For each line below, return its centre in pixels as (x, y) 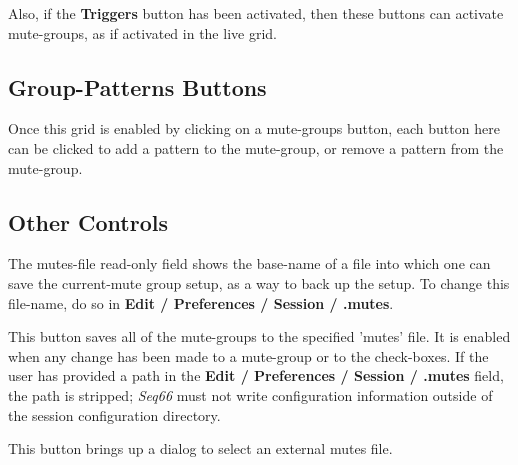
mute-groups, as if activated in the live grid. (142, 32)
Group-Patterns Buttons (137, 86)
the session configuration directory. (114, 414)
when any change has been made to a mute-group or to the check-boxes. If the (248, 355)
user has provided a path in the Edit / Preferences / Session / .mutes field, (256, 375)
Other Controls (88, 221)
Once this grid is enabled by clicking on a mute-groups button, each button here (254, 128)
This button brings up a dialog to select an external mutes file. (200, 448)
